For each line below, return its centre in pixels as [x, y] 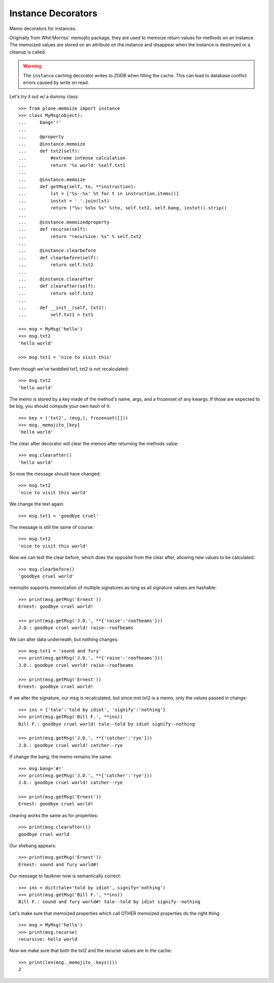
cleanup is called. [28, 52]
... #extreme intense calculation [72, 158]
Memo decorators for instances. [43, 28]
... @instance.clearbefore [57, 251]
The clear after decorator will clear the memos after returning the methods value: [94, 443]
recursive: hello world [48, 939]
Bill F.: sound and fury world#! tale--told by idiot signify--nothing [109, 902]
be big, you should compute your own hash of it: [60, 406]
